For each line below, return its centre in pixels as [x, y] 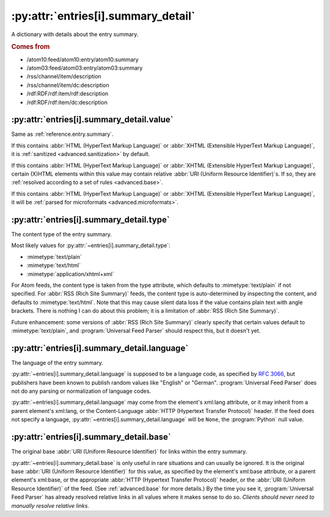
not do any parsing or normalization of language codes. [81, 391]
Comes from [31, 47]
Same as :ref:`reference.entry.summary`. [62, 134]
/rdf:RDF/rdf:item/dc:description [67, 102]
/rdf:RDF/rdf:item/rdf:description [68, 94]
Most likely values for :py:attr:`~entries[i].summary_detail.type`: [91, 245]
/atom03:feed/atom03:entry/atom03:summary [85, 68]
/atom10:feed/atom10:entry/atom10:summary [82, 59]
